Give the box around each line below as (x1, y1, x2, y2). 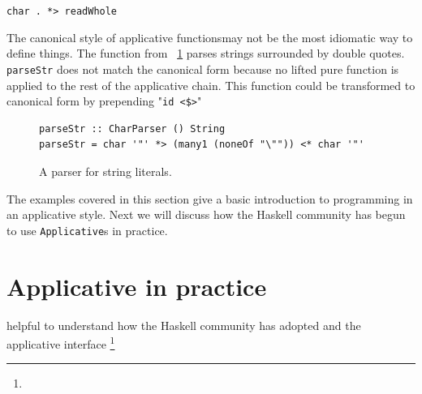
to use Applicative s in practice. (6, 221, 168, 238)
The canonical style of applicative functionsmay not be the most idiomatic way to (6, 28, 413, 45)
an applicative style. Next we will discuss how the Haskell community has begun (6, 206, 406, 223)
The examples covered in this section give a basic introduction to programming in (6, 190, 413, 207)
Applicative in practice (6, 269, 267, 302)
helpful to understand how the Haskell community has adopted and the (6, 316, 361, 333)
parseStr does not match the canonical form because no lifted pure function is (6, 60, 399, 77)
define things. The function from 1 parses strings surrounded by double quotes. (6, 45, 405, 62)
